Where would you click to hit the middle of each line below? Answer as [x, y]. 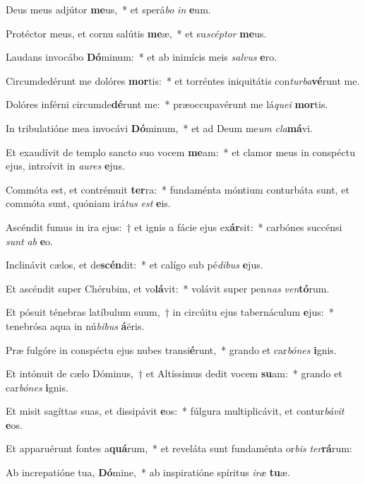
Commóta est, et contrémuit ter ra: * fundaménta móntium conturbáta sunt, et [178, 189]
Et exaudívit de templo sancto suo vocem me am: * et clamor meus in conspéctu [180, 152]
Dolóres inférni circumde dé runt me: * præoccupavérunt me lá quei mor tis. [167, 104]
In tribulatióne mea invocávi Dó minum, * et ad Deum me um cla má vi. [160, 128]
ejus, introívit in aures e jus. [65, 166]
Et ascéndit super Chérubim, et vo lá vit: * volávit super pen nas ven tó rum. [168, 288]
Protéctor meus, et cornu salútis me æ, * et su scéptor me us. [136, 33]
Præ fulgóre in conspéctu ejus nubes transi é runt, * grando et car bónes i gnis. [171, 349]
